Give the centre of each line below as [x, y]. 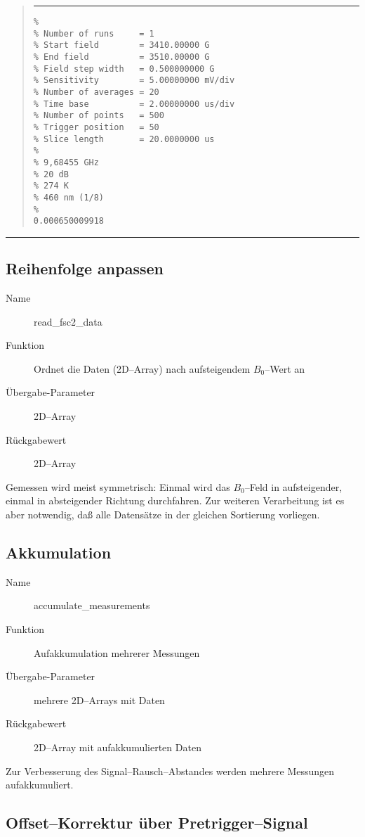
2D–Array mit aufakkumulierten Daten [118, 747]
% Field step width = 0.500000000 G [124, 69]
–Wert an [285, 368]
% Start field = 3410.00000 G [121, 45]
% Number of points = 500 [99, 116]
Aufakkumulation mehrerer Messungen [117, 652]
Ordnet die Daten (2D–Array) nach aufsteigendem [142, 368]
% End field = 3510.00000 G [121, 57]
